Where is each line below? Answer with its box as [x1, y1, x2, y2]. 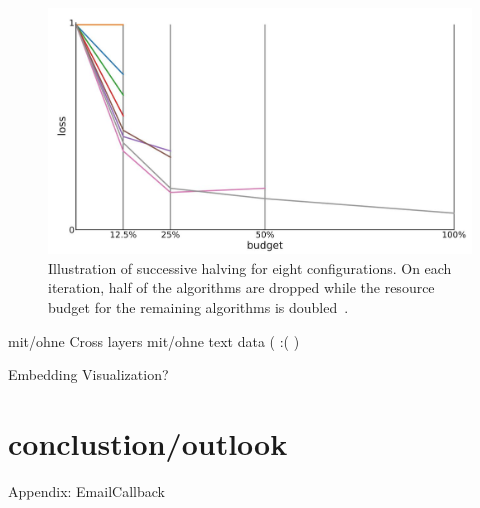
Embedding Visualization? [8, 364, 169, 385]
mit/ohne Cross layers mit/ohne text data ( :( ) [8, 330, 300, 351]
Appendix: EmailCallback [8, 480, 165, 501]
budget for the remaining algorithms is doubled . [48, 296, 349, 317]
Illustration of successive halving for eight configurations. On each [48, 257, 452, 278]
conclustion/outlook [8, 422, 288, 463]
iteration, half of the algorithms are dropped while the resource [48, 277, 435, 298]
